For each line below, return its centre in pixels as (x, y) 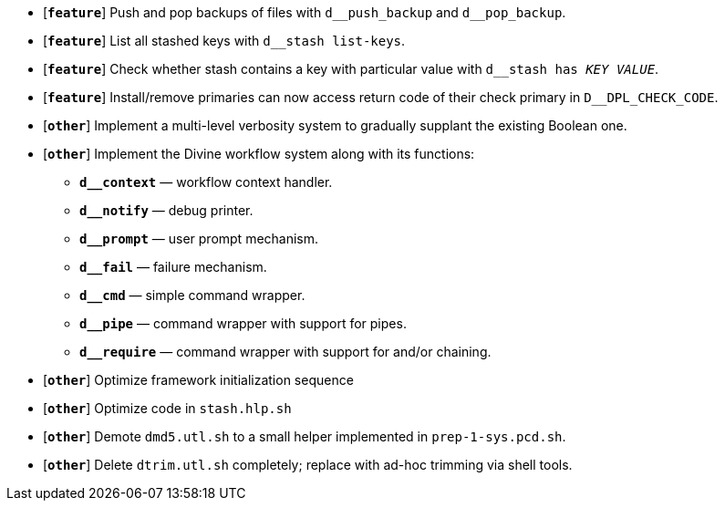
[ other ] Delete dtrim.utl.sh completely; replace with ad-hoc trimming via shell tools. (308, 465)
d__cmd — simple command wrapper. (192, 295)
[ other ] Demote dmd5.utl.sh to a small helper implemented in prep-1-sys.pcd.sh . (305, 436)
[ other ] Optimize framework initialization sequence (198, 380)
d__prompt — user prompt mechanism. (199, 238)
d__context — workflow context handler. (206, 182)
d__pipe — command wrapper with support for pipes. (243, 323)
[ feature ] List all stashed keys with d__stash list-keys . (224, 41)
